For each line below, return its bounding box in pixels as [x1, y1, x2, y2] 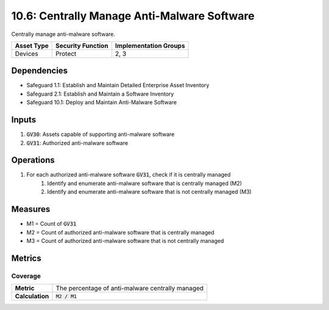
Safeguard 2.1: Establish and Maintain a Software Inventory [26, 90, 174, 97]
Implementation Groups [115, 41, 185, 50]
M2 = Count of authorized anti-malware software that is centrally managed [26, 228, 214, 236]
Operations [11, 155, 55, 166]
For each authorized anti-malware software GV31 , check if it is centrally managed [26, 171, 231, 178]
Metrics [11, 253, 42, 263]
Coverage [11, 272, 41, 280]
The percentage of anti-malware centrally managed [55, 284, 204, 292]
